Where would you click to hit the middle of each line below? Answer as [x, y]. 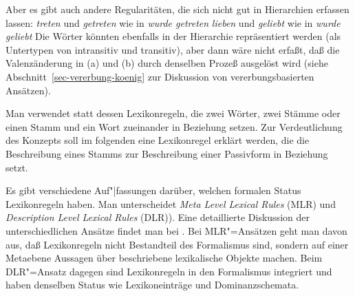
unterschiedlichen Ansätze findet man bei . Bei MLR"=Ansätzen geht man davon [176, 230]
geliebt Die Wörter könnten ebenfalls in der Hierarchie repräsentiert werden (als [173, 36]
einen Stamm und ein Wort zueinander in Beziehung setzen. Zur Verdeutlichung [174, 126]
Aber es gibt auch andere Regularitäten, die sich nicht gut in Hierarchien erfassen [177, 9]
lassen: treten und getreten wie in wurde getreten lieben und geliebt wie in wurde [173, 22]
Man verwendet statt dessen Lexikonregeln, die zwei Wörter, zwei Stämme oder [173, 113]
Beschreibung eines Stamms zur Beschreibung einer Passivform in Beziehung [167, 153]
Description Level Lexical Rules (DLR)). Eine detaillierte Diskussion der [158, 217]
